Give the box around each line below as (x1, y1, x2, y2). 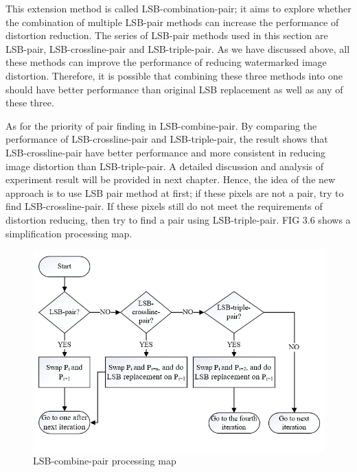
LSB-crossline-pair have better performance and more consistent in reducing (5, 145, 326, 159)
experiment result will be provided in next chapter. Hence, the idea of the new (5, 172, 336, 187)
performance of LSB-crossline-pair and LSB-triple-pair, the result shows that (5, 132, 328, 146)
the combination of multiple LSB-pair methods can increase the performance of (5, 14, 339, 29)
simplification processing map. (5, 226, 133, 240)
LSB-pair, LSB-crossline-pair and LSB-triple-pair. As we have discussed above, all (5, 41, 350, 56)
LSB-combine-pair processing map (33, 453, 176, 468)
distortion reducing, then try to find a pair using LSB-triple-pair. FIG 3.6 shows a (5, 212, 351, 226)
